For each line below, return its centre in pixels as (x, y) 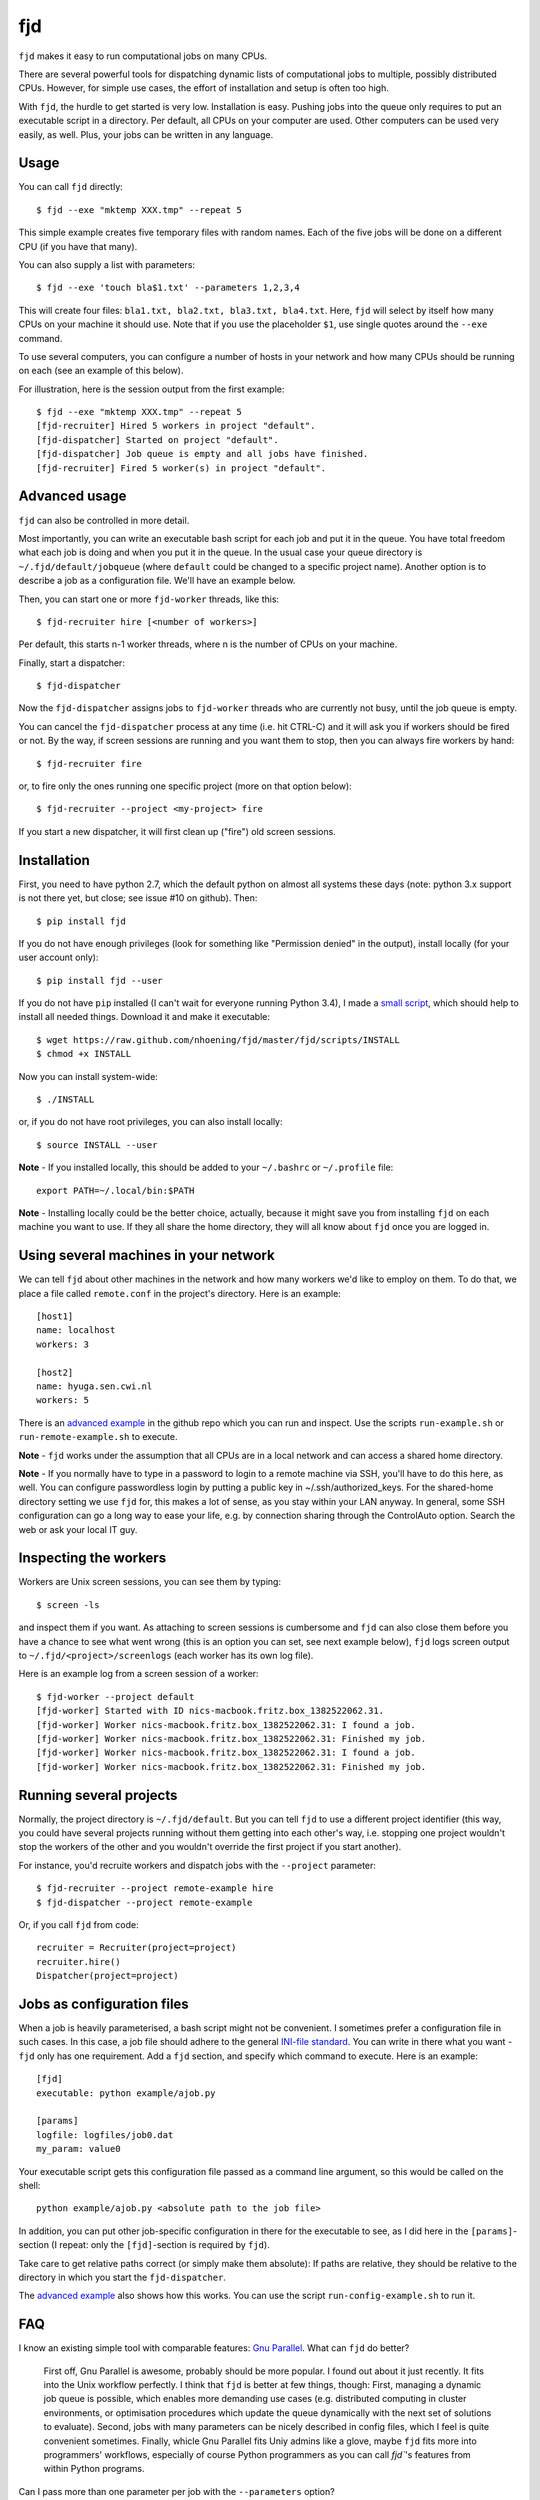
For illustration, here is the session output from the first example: (151, 389)
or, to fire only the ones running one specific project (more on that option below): (185, 786)
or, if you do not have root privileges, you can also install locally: (151, 1122)
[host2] (55, 1372)
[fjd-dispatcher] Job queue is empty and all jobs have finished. (202, 454)
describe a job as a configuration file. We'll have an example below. (157, 581)
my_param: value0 (78, 2149)
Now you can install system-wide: (88, 1076)
